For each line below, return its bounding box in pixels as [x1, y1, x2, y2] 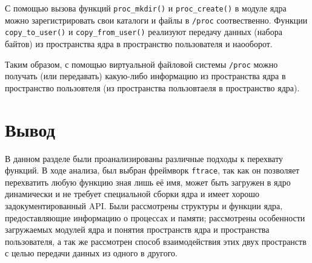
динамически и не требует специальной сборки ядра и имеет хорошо [5, 187, 259, 200]
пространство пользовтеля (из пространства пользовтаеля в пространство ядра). [5, 81, 300, 94]
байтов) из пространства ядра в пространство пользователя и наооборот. [5, 37, 273, 50]
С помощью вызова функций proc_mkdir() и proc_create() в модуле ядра [5, 2, 287, 14]
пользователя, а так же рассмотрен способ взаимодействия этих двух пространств [5, 235, 307, 247]
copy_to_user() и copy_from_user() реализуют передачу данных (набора [5, 25, 282, 38]
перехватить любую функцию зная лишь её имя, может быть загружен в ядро [5, 175, 291, 188]
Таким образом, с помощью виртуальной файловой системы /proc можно [5, 57, 278, 70]
